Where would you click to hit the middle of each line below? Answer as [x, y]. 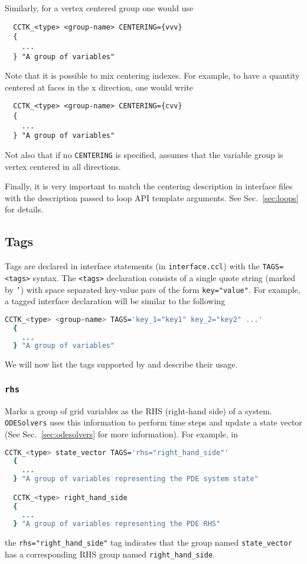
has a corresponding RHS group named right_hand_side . [110, 554]
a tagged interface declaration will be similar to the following [115, 301]
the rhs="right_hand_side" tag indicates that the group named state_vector [148, 542]
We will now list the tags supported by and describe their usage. [121, 364]
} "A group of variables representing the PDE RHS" [117, 524]
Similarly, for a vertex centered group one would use [99, 8]
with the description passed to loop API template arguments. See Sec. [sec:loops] [152, 197]
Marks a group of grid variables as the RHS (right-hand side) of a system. [138, 410]
